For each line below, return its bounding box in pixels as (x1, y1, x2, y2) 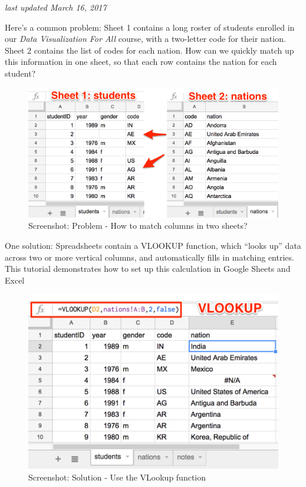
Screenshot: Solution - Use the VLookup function (28, 470, 206, 483)
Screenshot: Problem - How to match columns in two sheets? (28, 219, 248, 232)
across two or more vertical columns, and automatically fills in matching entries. (5, 251, 294, 263)
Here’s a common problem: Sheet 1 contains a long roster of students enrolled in (5, 21, 295, 33)
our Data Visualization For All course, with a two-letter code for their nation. (5, 32, 286, 45)
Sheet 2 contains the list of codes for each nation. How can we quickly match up (5, 44, 294, 56)
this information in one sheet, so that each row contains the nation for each (5, 55, 277, 68)
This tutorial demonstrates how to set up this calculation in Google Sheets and (5, 262, 291, 275)
